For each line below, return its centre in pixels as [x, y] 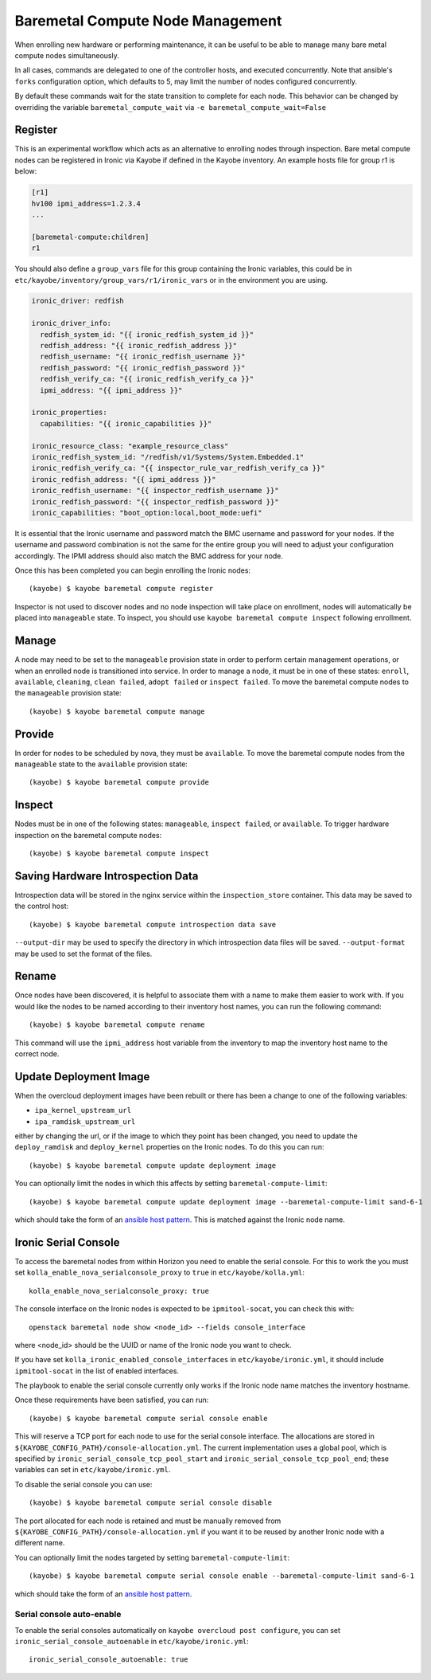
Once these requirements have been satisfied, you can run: [112, 1400]
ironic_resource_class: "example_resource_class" [130, 446]
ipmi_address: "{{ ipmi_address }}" [111, 390]
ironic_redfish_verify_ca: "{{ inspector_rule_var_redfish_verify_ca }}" [178, 468]
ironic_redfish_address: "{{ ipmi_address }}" [124, 479]
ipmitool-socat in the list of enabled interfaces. [97, 1371]
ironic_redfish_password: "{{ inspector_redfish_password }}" [155, 501]
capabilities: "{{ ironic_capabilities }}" [126, 423]
